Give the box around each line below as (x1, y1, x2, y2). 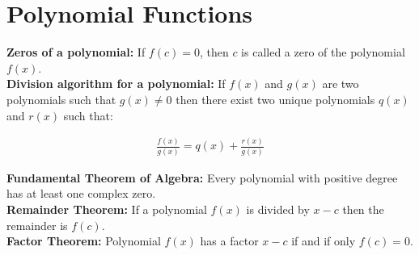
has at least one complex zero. (6, 185, 156, 202)
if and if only (291, 232, 356, 249)
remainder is (6, 216, 68, 233)
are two (322, 75, 359, 92)
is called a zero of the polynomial (241, 44, 405, 61)
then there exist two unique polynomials (176, 90, 375, 107)
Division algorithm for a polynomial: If (6, 75, 226, 92)
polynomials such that (6, 90, 116, 107)
